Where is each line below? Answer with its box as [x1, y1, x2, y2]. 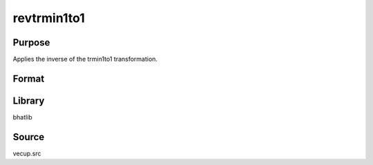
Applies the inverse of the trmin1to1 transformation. [12, 55, 158, 64]
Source [12, 131, 45, 143]
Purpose [12, 37, 50, 48]
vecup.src [12, 149, 41, 157]
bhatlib [12, 113, 32, 121]
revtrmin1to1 [12, 10, 86, 26]
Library [12, 95, 45, 106]
